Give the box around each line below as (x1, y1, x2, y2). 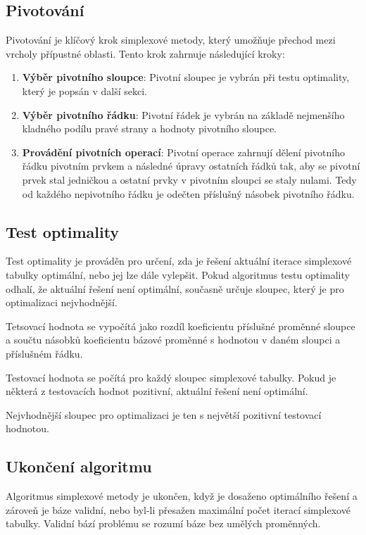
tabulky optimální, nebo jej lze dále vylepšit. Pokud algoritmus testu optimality (6, 267, 350, 282)
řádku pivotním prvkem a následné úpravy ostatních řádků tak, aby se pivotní (22, 158, 360, 173)
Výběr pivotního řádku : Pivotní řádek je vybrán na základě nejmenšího (22, 107, 345, 122)
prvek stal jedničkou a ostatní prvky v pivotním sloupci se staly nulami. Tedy (22, 172, 357, 187)
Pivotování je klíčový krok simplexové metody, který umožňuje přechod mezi (6, 32, 336, 47)
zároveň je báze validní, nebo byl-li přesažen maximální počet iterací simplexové (6, 502, 351, 517)
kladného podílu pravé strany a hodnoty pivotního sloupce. (22, 121, 277, 136)
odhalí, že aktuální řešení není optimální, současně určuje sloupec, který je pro (6, 281, 344, 296)
